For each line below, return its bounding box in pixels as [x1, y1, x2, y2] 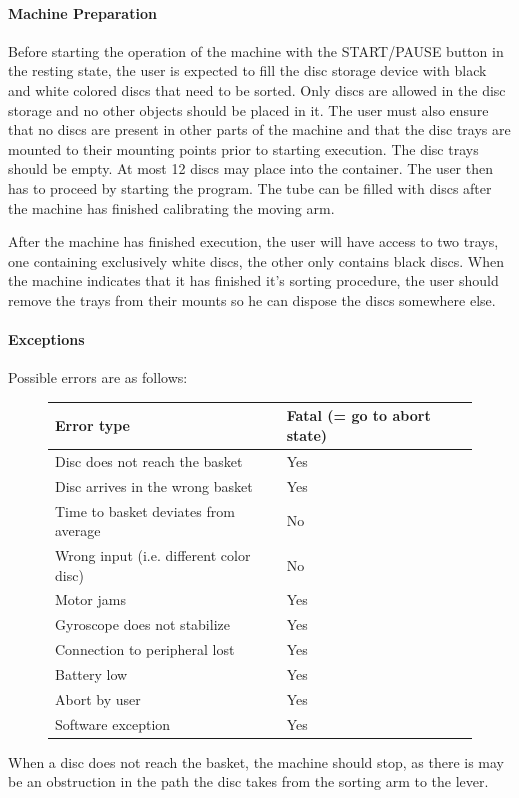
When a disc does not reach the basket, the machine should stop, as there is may [8, 751, 505, 772]
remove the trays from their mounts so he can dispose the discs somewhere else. [8, 289, 496, 310]
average [55, 520, 101, 541]
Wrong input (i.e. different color [55, 544, 251, 565]
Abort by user [55, 688, 141, 709]
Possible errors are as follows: [8, 367, 188, 388]
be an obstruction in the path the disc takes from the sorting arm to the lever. [8, 771, 489, 792]
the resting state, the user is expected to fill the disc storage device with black [8, 60, 487, 81]
